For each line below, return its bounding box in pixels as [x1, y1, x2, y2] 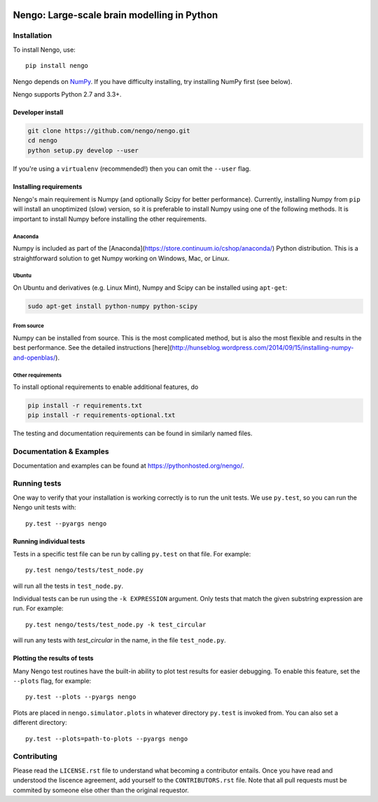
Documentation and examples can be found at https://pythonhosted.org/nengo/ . [13, 461, 244, 470]
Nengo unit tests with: [13, 503, 76, 512]
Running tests [13, 479, 62, 488]
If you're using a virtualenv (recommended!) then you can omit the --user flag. [13, 164, 251, 173]
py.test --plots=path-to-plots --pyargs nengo [25, 735, 188, 743]
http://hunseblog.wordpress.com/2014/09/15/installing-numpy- [171, 344, 354, 352]
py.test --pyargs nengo [25, 519, 107, 528]
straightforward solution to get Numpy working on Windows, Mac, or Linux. [13, 254, 230, 262]
